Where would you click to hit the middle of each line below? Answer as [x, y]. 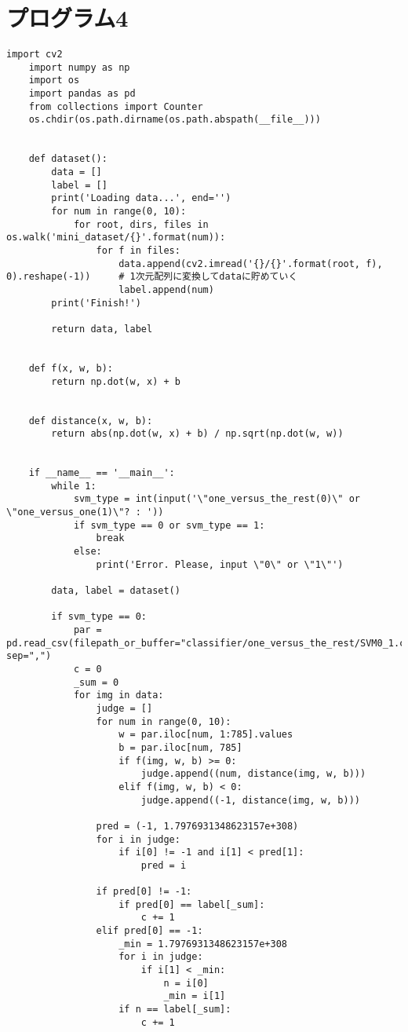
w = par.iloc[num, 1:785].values [206, 735]
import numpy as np [79, 67]
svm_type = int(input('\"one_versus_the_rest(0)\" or [217, 499]
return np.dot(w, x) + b [116, 381]
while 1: [74, 486]
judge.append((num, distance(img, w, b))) [253, 774]
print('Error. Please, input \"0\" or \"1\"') [220, 564]
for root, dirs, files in [141, 224]
